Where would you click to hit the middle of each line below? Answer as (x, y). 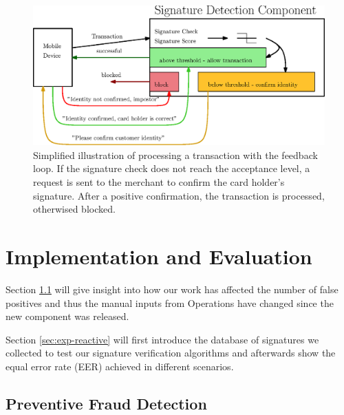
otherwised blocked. (74, 209)
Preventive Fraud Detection (106, 403)
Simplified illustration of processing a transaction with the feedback (175, 155)
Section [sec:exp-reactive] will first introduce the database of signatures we (162, 339)
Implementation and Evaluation (159, 256)
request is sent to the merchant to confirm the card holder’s (159, 182)
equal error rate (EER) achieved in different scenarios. (120, 366)
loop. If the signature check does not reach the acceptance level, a (172, 168)
